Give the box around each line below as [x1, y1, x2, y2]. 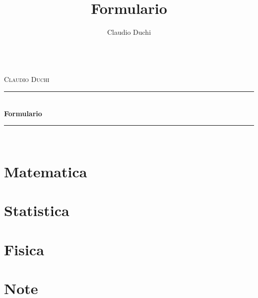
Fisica [4, 239, 44, 259]
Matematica [4, 161, 87, 181]
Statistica [4, 200, 69, 221]
